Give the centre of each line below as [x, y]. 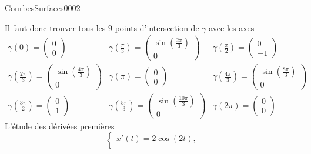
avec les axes [232, 27]
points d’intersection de [157, 27]
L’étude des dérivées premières [60, 125]
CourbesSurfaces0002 [43, 8]
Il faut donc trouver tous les [55, 27]
